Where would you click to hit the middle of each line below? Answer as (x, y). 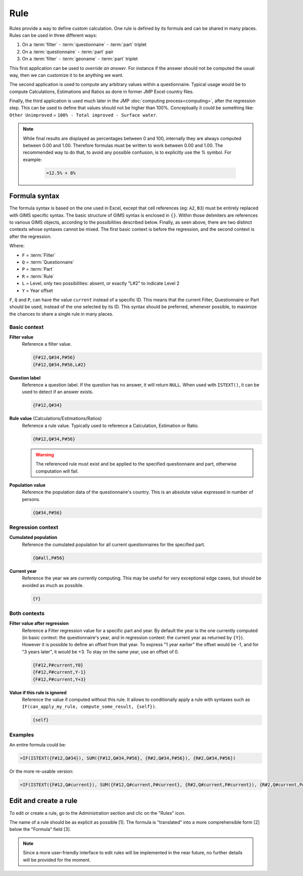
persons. (31, 499)
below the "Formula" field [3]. (40, 829)
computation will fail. (57, 471)
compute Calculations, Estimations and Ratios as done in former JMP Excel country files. (102, 92)
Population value (27, 485)
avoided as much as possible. (53, 585)
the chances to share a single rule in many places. (61, 314)
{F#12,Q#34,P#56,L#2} (59, 365)
